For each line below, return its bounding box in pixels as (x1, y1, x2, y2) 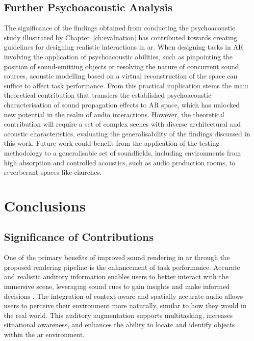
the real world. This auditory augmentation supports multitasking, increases (4, 310, 233, 320)
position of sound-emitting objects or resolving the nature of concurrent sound (4, 61, 239, 71)
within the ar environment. (4, 329, 85, 340)
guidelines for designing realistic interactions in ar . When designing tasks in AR (4, 42, 244, 52)
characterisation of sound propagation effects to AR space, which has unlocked (4, 99, 240, 109)
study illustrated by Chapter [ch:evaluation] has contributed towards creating (4, 32, 237, 42)
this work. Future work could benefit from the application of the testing (4, 138, 220, 148)
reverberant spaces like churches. (4, 167, 102, 177)
